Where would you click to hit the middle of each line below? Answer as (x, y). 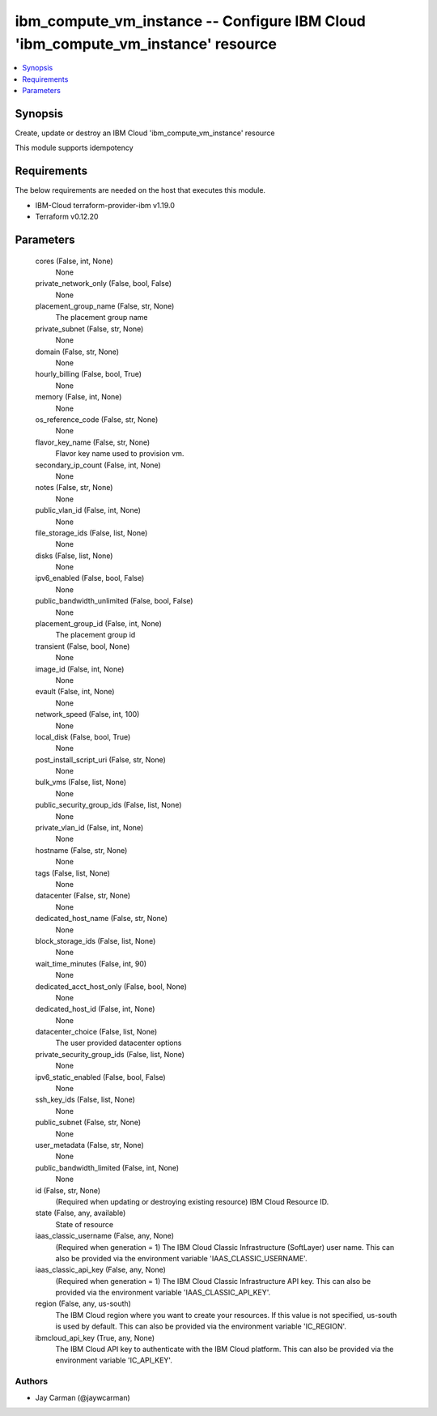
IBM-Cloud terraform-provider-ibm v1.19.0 (105, 205)
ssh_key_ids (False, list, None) (85, 1100)
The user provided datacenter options (119, 1043)
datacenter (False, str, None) (83, 896)
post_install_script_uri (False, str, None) (100, 759)
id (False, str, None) (68, 1190)
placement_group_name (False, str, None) (105, 306)
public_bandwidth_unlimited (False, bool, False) (114, 601)
